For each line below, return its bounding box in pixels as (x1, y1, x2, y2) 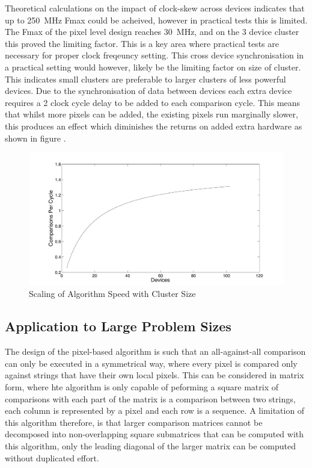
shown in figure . (5, 131, 66, 144)
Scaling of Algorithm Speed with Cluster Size (29, 287, 196, 300)
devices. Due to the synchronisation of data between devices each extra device (5, 84, 292, 97)
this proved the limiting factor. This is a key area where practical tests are (5, 37, 279, 49)
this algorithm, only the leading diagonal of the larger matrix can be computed (5, 439, 296, 452)
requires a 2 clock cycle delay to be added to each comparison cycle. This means (5, 96, 301, 108)
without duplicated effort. (5, 451, 99, 464)
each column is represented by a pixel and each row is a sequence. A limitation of (5, 404, 305, 417)
